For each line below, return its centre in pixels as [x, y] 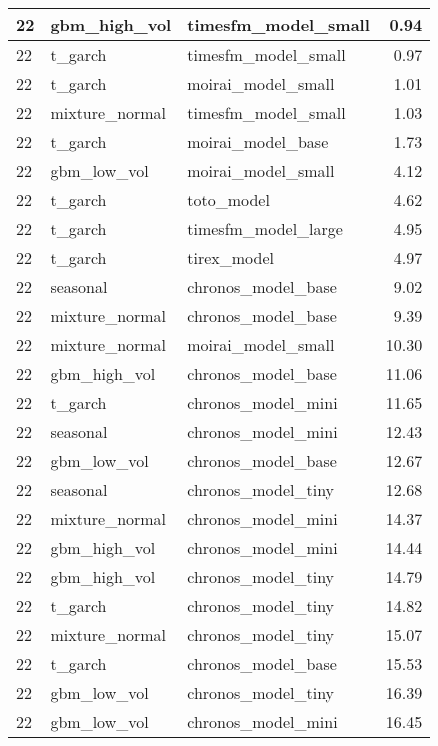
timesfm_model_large [265, 228]
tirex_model [230, 257]
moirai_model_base [258, 141]
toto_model [228, 199]
